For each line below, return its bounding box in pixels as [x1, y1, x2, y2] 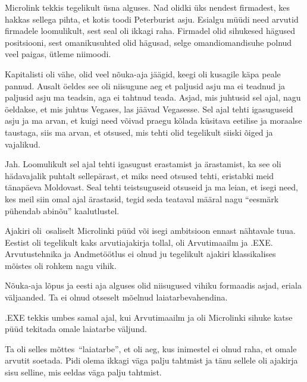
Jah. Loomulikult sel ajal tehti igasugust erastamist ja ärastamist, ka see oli [5, 158, 281, 170]
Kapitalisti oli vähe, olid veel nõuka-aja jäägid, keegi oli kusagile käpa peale [5, 67, 281, 80]
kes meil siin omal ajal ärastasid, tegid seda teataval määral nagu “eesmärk [5, 192, 279, 205]
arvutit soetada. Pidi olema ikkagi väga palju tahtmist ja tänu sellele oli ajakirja [5, 354, 298, 367]
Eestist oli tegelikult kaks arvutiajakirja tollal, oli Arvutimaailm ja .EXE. [5, 236, 273, 248]
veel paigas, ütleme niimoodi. [5, 48, 111, 60]
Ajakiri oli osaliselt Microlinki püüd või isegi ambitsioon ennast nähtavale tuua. [5, 224, 296, 237]
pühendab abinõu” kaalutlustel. [5, 204, 120, 217]
